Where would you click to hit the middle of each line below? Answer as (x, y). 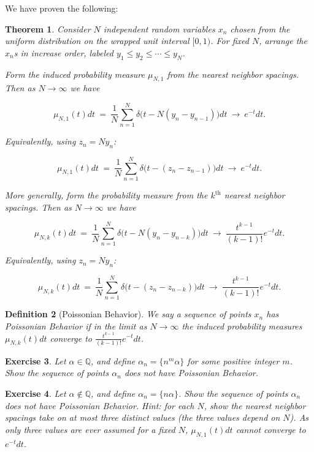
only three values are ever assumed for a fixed (90, 429)
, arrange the (283, 41)
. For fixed (230, 41)
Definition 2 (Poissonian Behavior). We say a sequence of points (128, 314)
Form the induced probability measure (75, 74)
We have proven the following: (62, 8)
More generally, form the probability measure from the (106, 195)
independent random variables (159, 28)
